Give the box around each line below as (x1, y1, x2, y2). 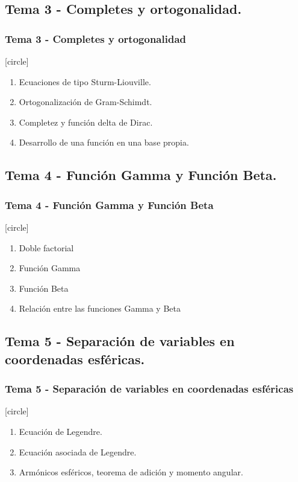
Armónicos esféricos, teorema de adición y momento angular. (19, 466, 243, 478)
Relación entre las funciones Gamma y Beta (19, 302, 181, 315)
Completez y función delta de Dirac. (19, 115, 153, 128)
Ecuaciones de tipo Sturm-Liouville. (19, 75, 151, 88)
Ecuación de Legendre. (19, 425, 102, 437)
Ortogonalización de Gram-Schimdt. (19, 95, 152, 108)
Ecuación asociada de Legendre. (19, 445, 137, 458)
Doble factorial (19, 241, 74, 254)
